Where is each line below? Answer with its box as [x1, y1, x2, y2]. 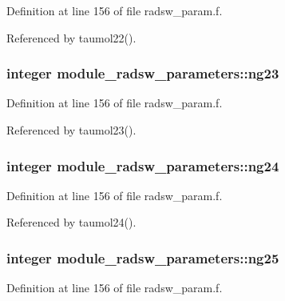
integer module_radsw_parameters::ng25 [6, 247, 279, 267]
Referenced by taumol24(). [6, 214, 137, 231]
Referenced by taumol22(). [6, 29, 137, 46]
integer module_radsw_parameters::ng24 [6, 155, 279, 175]
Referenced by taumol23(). [6, 122, 137, 138]
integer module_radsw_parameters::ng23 [6, 63, 279, 83]
